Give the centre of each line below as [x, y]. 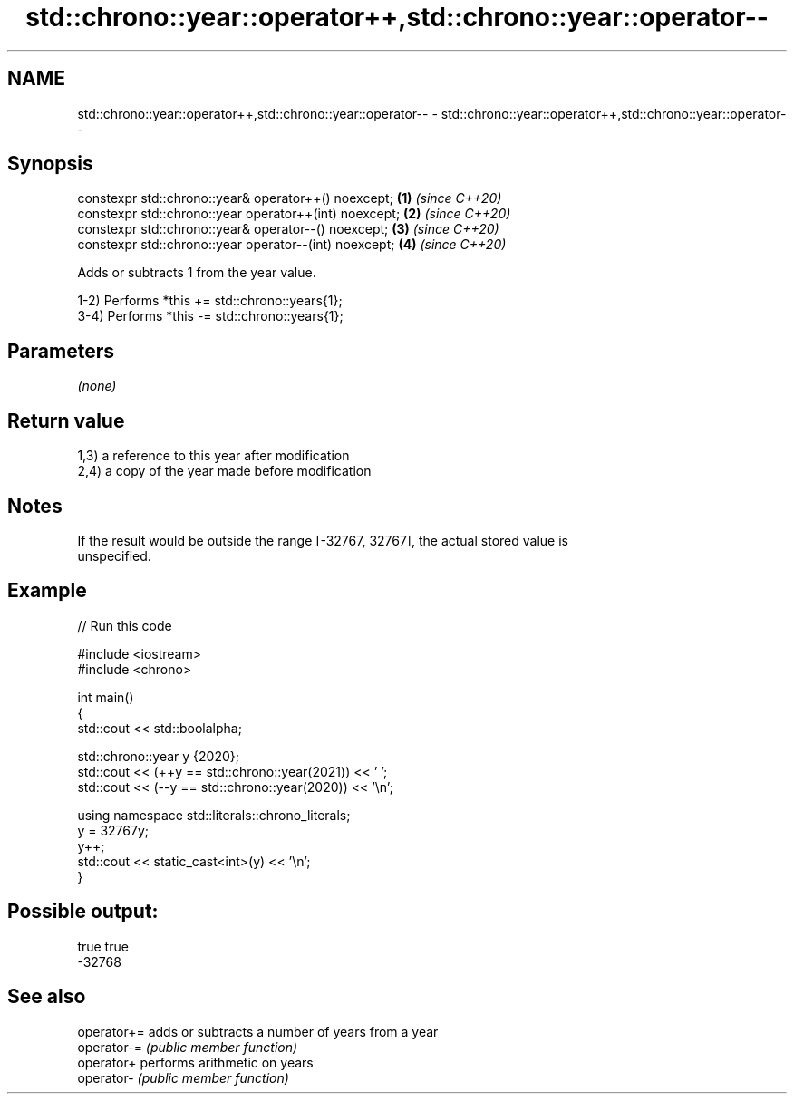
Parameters [61, 351]
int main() [106, 697]
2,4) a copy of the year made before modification [224, 471]
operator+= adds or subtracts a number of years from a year [258, 1031]
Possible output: [83, 912]
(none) [97, 386]
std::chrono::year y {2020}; [158, 756]
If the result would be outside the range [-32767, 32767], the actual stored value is [323, 540]
